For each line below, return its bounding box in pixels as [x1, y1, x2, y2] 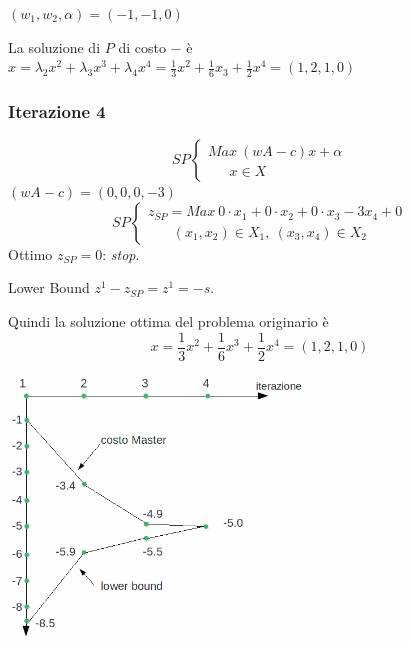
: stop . [102, 243, 140, 264]
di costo [118, 36, 166, 57]
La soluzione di [8, 36, 101, 57]
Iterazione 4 [8, 98, 106, 123]
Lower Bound [8, 277, 90, 298]
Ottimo [8, 243, 53, 264]
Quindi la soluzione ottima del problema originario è [8, 311, 329, 332]
